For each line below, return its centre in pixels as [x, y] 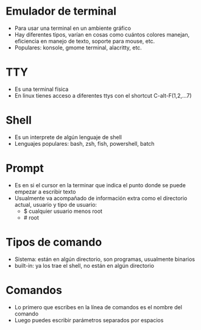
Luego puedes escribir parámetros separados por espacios [89, 320]
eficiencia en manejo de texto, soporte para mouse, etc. [85, 41]
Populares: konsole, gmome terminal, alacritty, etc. [78, 48]
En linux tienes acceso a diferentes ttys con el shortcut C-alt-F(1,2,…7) [103, 95]
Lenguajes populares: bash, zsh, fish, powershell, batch [84, 143]
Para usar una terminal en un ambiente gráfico [73, 28]
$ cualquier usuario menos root [63, 211]
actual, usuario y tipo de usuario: [56, 204]
